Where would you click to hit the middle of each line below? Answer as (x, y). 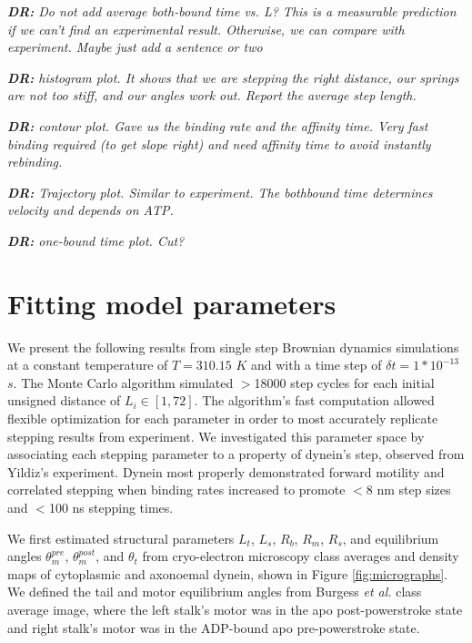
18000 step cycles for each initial (344, 382)
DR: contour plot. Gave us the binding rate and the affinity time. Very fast (218, 125)
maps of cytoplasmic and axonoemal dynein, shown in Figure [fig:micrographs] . (228, 573)
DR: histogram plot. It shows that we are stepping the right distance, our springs (233, 77)
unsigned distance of (64, 400)
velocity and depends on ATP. (90, 210)
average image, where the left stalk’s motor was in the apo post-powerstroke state (235, 609)
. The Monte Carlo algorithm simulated (123, 382)
